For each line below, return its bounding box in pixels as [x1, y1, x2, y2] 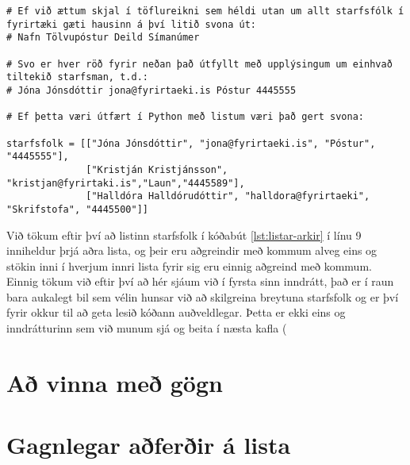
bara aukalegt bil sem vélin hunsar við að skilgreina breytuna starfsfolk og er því [6, 288, 399, 305]
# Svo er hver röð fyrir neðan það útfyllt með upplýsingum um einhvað [6, 58, 393, 70]
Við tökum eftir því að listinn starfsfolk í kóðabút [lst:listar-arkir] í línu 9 [6, 226, 362, 243]
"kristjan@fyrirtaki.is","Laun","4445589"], [6, 177, 245, 189]
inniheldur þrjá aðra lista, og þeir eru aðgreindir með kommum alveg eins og [6, 242, 377, 259]
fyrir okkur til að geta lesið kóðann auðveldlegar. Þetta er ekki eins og [6, 304, 346, 321]
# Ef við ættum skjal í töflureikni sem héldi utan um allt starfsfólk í [6, 6, 404, 17]
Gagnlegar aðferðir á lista [6, 428, 291, 461]
